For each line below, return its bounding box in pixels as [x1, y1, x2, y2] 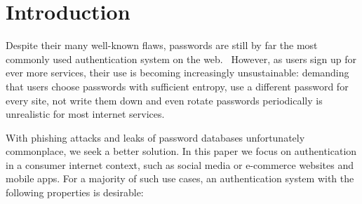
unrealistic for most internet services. [6, 107, 165, 121]
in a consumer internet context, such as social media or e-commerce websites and [6, 157, 354, 172]
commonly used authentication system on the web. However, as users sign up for [6, 51, 356, 66]
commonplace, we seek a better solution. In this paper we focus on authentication [6, 144, 357, 158]
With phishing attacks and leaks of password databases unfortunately [6, 130, 305, 144]
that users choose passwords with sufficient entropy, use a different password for [6, 79, 349, 93]
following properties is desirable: [6, 185, 144, 200]
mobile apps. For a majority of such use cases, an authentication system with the [6, 171, 354, 186]
